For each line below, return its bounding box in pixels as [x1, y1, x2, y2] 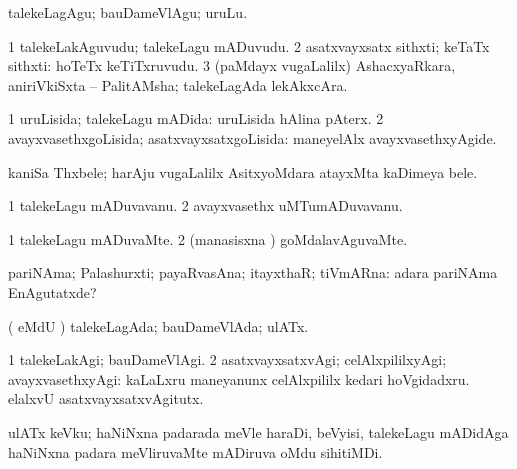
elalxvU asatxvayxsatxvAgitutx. [8, 388, 204, 409]
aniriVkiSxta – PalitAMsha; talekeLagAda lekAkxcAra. [8, 74, 348, 95]
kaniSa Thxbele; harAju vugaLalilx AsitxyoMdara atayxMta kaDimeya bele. [8, 161, 478, 182]
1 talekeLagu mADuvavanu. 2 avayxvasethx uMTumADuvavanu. [8, 195, 403, 216]
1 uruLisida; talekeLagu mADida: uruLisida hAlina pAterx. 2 [8, 108, 384, 129]
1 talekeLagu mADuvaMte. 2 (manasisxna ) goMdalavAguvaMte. [8, 228, 408, 249]
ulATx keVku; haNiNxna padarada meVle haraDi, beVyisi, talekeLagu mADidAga [8, 421, 509, 442]
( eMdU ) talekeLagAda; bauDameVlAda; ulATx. [8, 315, 309, 336]
